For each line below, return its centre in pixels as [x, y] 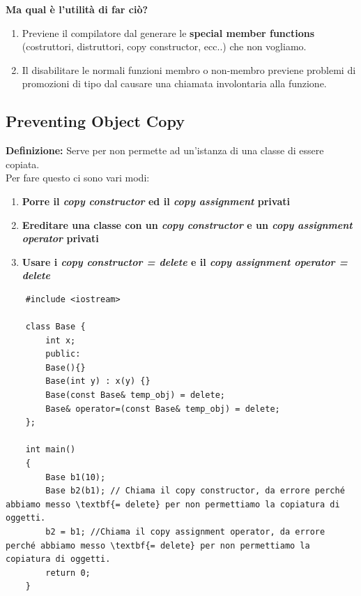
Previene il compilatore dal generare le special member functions [168, 32]
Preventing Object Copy [95, 121]
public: [63, 354]
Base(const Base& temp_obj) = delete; [135, 395]
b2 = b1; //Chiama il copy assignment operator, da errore [185, 532]
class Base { [55, 327]
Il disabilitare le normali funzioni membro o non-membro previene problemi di [189, 69]
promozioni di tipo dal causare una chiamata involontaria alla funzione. [174, 83]
